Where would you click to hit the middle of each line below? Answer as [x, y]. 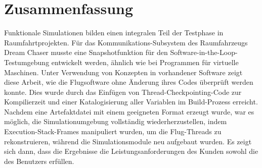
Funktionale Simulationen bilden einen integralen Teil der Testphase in [114, 33]
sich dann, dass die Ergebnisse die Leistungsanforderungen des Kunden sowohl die [131, 151]
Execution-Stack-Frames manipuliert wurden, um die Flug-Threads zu [113, 131]
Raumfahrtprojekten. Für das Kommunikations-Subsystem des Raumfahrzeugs [126, 42]
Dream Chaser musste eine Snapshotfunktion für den [86, 52]
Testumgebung [27, 62]
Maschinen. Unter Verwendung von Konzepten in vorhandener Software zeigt [123, 72]
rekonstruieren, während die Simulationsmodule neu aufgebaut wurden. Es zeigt [128, 141]
